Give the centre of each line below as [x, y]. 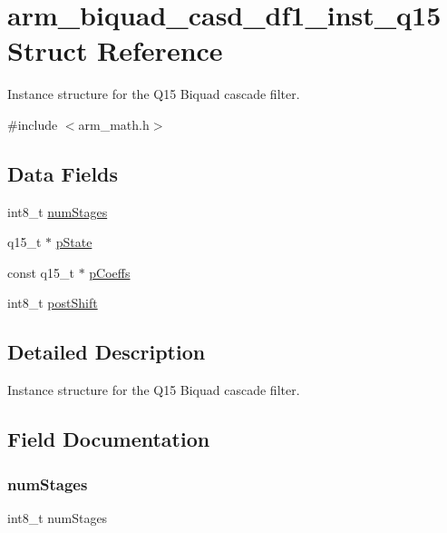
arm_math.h [114, 124]
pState [74, 242]
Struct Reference [115, 50]
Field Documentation [109, 439]
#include [33, 124]
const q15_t [41, 272]
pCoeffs [110, 272]
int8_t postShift [53, 303]
